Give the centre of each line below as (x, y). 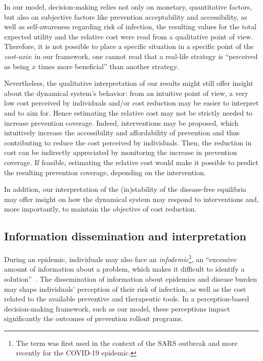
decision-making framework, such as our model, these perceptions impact (117, 308)
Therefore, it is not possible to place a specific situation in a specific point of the (129, 46)
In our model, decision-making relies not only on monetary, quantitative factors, (128, 7)
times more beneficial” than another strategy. (108, 66)
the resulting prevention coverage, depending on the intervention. (105, 172)
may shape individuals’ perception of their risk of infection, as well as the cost (125, 289)
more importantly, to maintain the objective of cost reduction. (100, 209)
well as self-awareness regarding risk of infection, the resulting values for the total (130, 27)
